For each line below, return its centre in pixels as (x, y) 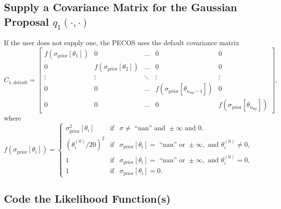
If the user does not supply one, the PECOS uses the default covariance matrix (122, 43)
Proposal (26, 21)
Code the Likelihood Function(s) (87, 199)
